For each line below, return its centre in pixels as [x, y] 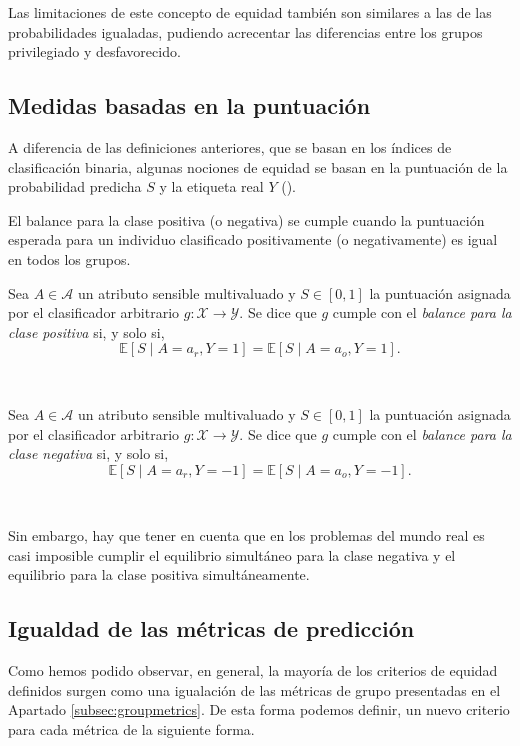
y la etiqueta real [211, 186]
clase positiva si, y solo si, [86, 331]
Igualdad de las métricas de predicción [211, 628]
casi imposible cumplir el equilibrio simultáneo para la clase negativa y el [232, 554]
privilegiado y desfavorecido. [94, 51]
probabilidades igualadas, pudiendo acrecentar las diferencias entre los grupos [245, 31]
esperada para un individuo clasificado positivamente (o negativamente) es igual [253, 239]
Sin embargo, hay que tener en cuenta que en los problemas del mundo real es [246, 535]
